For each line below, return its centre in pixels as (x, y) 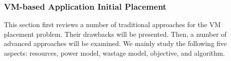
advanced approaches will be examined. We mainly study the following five (115, 43)
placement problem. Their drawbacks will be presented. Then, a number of (115, 34)
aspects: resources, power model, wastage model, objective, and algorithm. (115, 53)
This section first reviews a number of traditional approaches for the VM (112, 24)
